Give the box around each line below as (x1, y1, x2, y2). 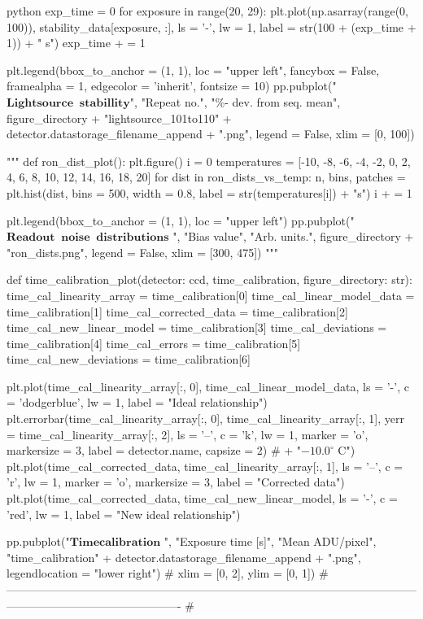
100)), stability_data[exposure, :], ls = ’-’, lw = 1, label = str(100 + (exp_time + (7, 18, 416, 35)
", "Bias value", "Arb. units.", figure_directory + (172, 228, 414, 245)
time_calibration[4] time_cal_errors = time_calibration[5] (7, 334, 301, 351)
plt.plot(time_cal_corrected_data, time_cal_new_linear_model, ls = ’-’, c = (7, 490, 398, 507)
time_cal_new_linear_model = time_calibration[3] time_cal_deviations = (7, 319, 387, 336)
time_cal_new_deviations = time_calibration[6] (7, 351, 251, 368)
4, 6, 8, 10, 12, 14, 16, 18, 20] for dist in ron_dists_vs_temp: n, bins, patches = (7, 168, 406, 185)
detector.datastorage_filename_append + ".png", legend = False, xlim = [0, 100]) (7, 125, 415, 142)
